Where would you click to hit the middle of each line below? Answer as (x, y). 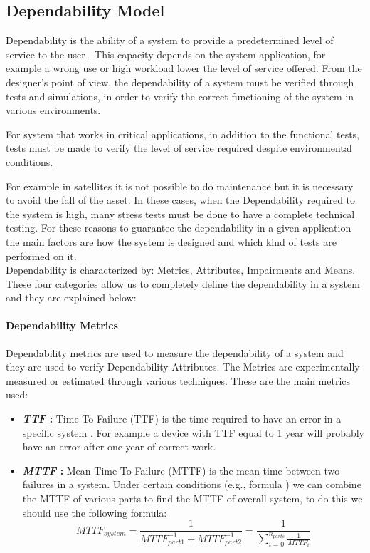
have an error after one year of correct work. (119, 446)
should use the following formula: (95, 512)
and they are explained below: (71, 298)
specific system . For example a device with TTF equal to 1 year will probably (193, 432)
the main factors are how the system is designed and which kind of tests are (171, 241)
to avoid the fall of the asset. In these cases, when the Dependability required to (181, 200)
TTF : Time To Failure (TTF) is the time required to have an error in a (182, 419)
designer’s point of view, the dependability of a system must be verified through (180, 82)
